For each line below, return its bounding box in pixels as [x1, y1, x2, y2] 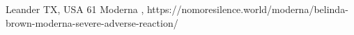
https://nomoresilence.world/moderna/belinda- [146, 2, 348, 16]
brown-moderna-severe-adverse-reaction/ [6, 15, 178, 30]
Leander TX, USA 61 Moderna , [6, 2, 144, 16]
